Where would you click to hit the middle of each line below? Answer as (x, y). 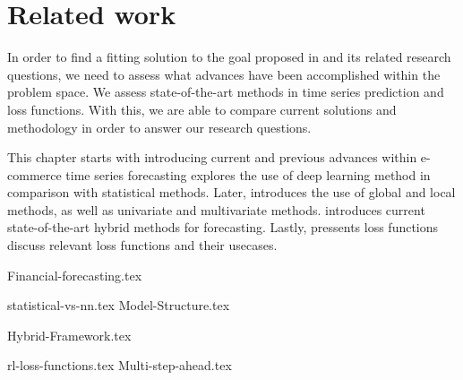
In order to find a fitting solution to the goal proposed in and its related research (229, 57)
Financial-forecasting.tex (75, 275)
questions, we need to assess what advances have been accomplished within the (224, 74)
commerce (34, 174)
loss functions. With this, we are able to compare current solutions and (202, 109)
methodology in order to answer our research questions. (159, 127)
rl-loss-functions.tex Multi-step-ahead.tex (120, 365)
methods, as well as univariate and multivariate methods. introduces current (216, 209)
